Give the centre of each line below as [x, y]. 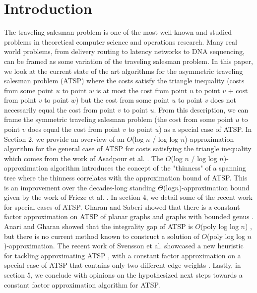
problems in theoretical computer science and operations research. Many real [121, 41]
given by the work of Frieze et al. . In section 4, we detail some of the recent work [128, 197]
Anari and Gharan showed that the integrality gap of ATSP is [98, 226]
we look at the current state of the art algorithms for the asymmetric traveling [124, 71]
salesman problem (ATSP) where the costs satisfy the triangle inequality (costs [124, 81]
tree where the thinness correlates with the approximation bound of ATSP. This [126, 178]
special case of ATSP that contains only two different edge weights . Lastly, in [123, 265]
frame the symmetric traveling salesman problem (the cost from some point [119, 119]
